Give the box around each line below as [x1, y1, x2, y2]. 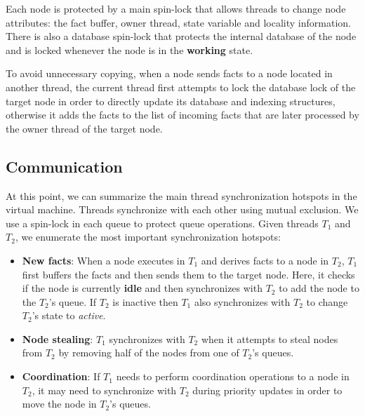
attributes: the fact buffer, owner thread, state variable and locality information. [6, 15, 351, 29]
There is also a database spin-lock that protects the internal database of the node [6, 29, 357, 43]
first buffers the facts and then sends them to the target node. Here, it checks [22, 267, 355, 281]
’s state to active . [32, 308, 106, 323]
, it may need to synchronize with [32, 382, 177, 397]
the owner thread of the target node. [6, 121, 163, 135]
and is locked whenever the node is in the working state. [6, 42, 253, 57]
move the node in [22, 396, 97, 411]
